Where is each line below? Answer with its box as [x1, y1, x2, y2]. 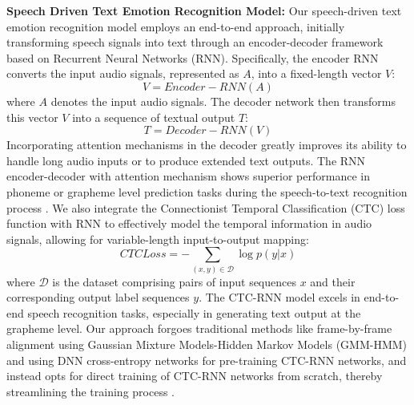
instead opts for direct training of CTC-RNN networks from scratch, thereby [6, 367, 383, 384]
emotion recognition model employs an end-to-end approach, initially [6, 18, 345, 34]
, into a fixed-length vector [251, 65, 382, 82]
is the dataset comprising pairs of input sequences [52, 273, 296, 290]
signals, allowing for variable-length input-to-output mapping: [6, 230, 309, 247]
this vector [6, 108, 58, 125]
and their [310, 273, 356, 290]
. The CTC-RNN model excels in [199, 289, 360, 306]
